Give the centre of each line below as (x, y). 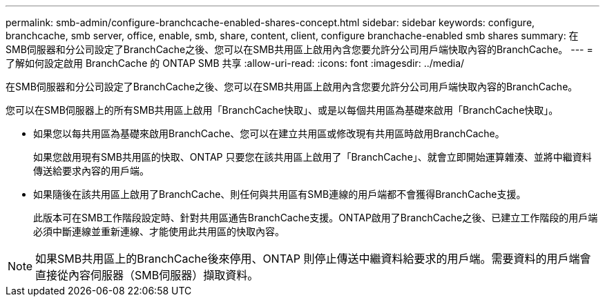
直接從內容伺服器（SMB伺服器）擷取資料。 (147, 275)
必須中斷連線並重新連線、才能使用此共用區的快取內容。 (159, 231)
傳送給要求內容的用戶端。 (91, 171)
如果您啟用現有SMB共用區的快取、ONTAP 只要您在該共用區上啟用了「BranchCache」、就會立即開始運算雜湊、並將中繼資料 (313, 157)
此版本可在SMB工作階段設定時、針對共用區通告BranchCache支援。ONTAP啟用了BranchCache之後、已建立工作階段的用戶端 (316, 218)
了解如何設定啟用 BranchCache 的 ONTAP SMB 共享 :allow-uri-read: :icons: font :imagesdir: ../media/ (235, 63)
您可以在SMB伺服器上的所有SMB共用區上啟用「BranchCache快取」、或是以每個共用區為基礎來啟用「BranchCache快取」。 (282, 110)
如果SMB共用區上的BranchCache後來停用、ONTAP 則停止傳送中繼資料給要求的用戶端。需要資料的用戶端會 (313, 259)
